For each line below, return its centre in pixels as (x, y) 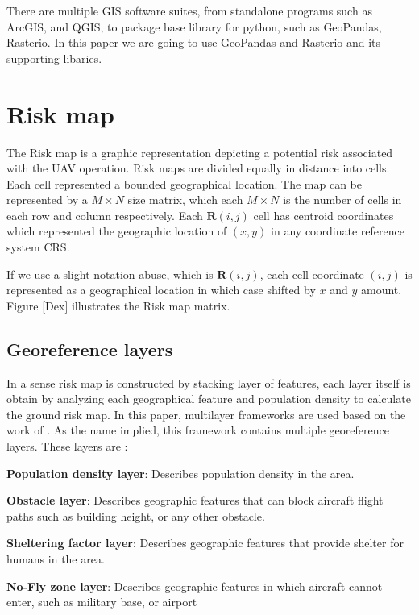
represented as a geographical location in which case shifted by (161, 290)
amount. (381, 290)
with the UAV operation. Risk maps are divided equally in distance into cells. (198, 168)
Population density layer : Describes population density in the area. (180, 473)
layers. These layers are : (67, 446)
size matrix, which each (185, 199)
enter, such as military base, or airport (102, 602)
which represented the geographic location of (117, 231)
